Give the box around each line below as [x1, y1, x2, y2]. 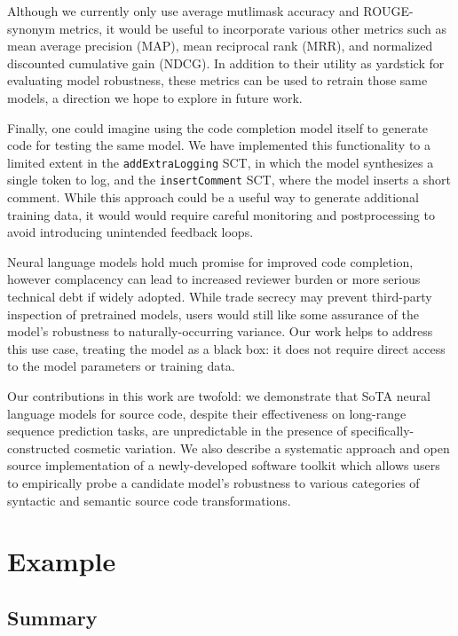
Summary [7, 603, 98, 631]
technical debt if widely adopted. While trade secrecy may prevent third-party [7, 287, 432, 306]
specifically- [351, 421, 415, 440]
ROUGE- [363, 2, 414, 20]
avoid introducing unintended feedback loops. [7, 223, 254, 241]
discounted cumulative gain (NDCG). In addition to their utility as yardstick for [7, 53, 445, 72]
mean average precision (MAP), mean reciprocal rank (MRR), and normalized [7, 36, 433, 55]
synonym [7, 19, 56, 37]
